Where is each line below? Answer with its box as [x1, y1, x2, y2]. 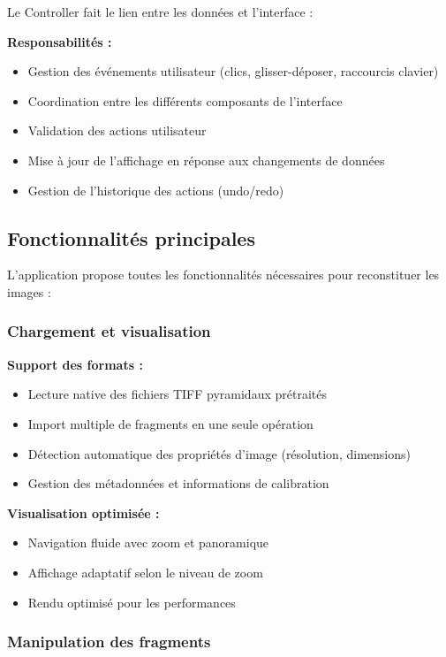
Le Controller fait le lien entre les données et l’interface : [7, 3, 314, 20]
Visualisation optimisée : [7, 503, 160, 522]
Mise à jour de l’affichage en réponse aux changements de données [27, 150, 385, 169]
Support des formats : [7, 355, 143, 373]
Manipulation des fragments [7, 630, 211, 653]
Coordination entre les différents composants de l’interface [27, 91, 343, 110]
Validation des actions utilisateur [27, 121, 207, 140]
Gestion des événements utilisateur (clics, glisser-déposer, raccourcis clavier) [27, 62, 439, 80]
